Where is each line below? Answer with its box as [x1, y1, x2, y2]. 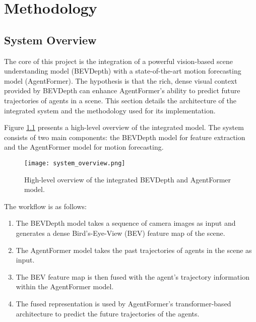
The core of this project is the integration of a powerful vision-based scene [4, 55, 233, 66]
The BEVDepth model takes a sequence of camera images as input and [16, 218, 236, 228]
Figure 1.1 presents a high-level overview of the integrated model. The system [4, 122, 244, 133]
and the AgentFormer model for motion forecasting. [4, 142, 164, 152]
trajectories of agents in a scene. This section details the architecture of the [4, 95, 237, 105]
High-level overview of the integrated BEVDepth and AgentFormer [24, 174, 231, 184]
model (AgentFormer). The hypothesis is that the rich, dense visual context [4, 75, 237, 86]
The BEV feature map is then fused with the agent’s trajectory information [16, 271, 249, 282]
